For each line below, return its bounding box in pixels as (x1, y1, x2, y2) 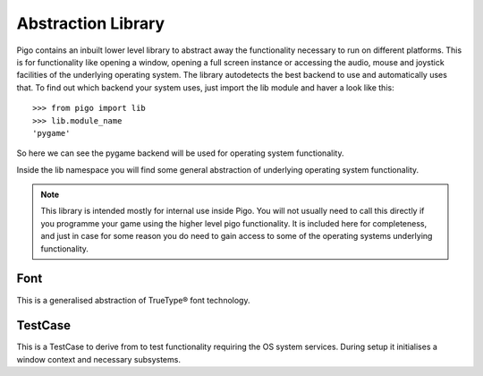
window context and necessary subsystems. (16, 354, 181, 364)
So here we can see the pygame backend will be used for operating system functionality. (16, 148, 344, 158)
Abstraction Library (16, 13, 165, 33)
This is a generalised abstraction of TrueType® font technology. (16, 295, 250, 305)
